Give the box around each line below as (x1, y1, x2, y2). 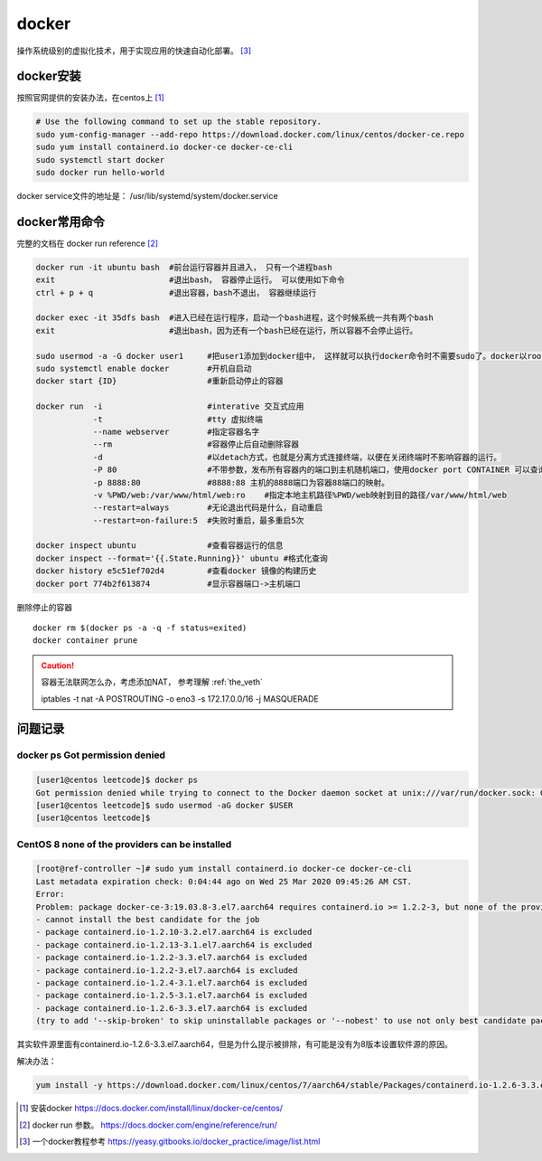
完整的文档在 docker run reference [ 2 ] (16, 238, 158, 249)
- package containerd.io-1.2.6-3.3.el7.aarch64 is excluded (35, 1003, 308, 1013)
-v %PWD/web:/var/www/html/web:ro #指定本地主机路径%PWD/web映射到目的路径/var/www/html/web (92, 489, 508, 500)
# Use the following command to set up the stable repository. (35, 117, 322, 127)
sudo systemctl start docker (35, 155, 165, 165)
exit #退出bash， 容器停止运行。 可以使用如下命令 (35, 275, 345, 285)
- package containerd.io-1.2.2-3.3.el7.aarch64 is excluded (35, 952, 308, 963)
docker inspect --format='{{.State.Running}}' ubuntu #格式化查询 (35, 552, 329, 563)
